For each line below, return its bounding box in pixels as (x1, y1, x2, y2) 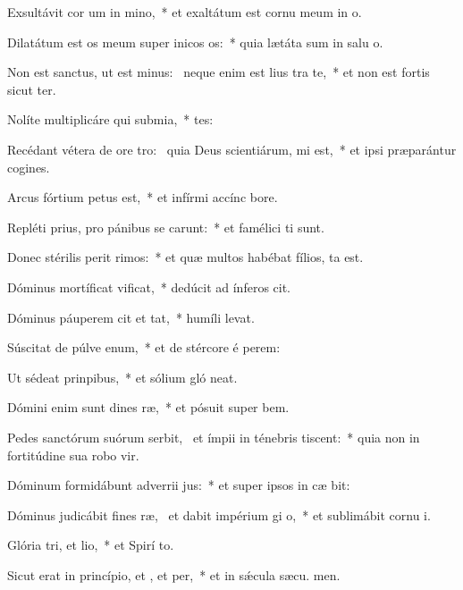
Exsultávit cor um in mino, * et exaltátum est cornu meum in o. (7, 3, 362, 21)
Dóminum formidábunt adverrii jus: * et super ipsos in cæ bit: (7, 476, 350, 494)
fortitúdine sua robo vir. (7, 445, 139, 464)
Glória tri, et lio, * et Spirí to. (7, 535, 174, 554)
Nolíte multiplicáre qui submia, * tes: (7, 110, 214, 129)
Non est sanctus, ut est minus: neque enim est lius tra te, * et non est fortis (7, 63, 430, 81)
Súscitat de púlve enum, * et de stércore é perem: (7, 338, 281, 357)
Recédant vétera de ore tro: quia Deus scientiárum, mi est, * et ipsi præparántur (7, 139, 457, 158)
